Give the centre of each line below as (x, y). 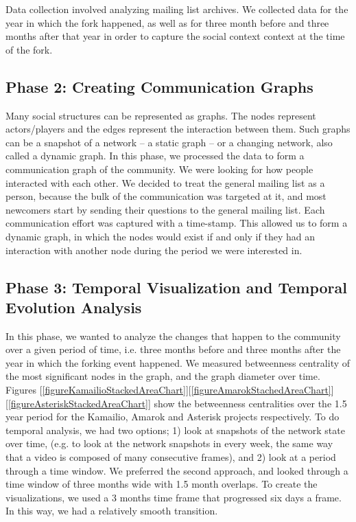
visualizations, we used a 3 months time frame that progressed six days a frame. (174, 497)
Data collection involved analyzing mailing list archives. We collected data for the (177, 9)
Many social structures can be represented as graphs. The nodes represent (161, 115)
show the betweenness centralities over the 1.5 (250, 403)
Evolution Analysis (74, 307)
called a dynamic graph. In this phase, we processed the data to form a (155, 156)
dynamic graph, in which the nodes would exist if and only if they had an (160, 236)
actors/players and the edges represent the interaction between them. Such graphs (178, 129)
